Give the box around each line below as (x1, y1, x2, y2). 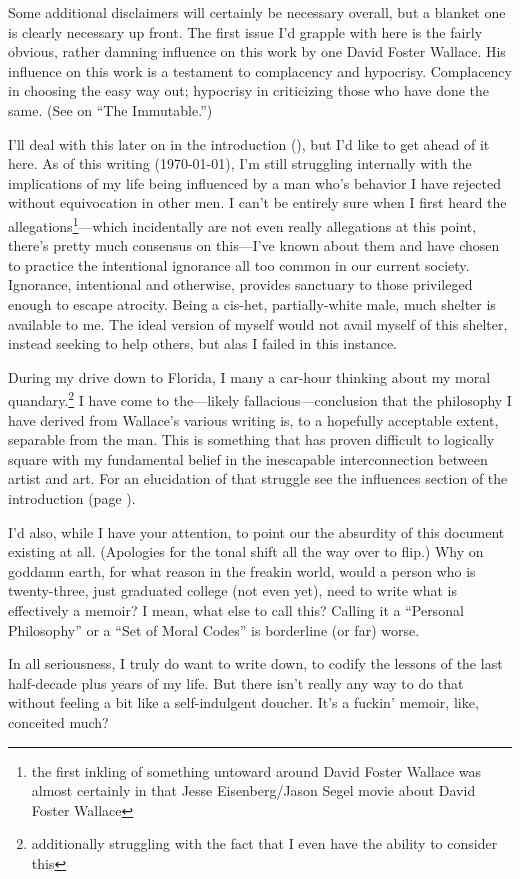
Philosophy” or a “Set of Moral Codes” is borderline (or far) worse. (8, 619, 420, 640)
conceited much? (8, 711, 109, 732)
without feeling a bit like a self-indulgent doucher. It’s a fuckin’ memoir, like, (8, 692, 479, 713)
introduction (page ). (8, 487, 136, 508)
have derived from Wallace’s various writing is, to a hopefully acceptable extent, (8, 409, 499, 430)
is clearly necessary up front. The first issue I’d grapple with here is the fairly (8, 21, 483, 42)
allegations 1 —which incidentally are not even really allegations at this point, (8, 212, 477, 236)
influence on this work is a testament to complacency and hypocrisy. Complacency (8, 60, 512, 81)
